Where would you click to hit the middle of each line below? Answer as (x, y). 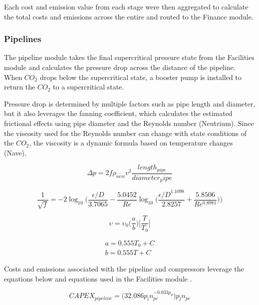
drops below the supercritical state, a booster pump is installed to (140, 77)
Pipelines (23, 39)
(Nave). (15, 152)
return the (20, 87)
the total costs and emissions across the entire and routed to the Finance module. (129, 16)
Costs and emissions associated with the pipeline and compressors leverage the (124, 269)
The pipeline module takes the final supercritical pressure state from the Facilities (129, 57)
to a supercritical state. (89, 87)
